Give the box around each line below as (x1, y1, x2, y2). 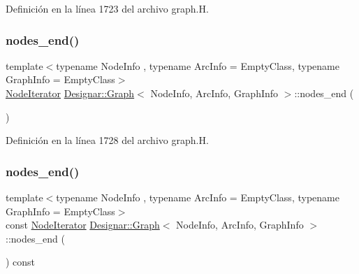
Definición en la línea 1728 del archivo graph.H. (6, 133, 209, 147)
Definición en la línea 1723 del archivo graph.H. (6, 1, 209, 15)
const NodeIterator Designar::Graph (6, 217, 160, 232)
